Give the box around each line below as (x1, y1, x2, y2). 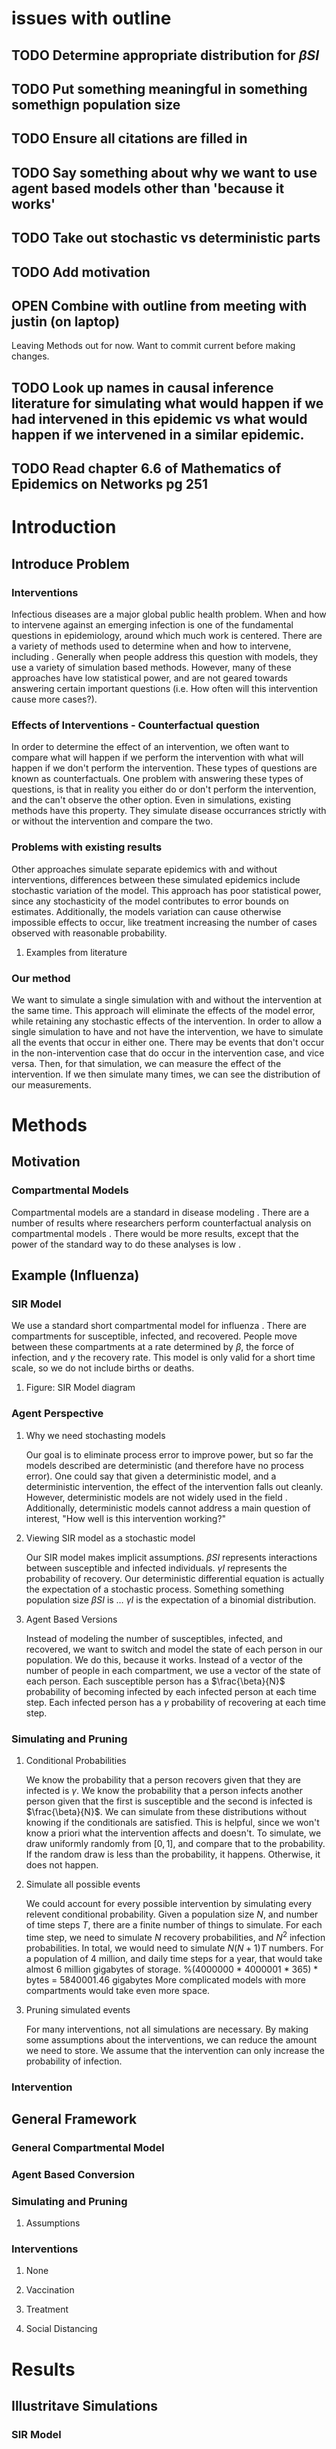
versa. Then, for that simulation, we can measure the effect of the (11, 1057, 282, 1069)
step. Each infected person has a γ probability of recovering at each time (25, 1696, 326, 1708)
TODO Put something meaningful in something (11, 80, 308, 97)
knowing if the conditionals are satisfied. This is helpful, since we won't (25, 1817, 320, 1829)
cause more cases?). (11, 693, 98, 705)
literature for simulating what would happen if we (11, 395, 324, 412)
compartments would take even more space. (25, 1984, 211, 1996)
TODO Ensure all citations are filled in (11, 130, 248, 147)
